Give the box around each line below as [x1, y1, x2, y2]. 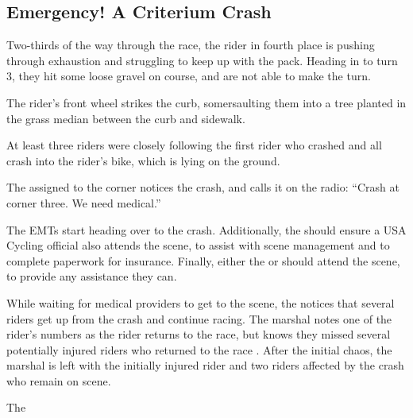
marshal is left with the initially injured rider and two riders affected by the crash [6, 357, 404, 373]
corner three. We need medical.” [6, 194, 161, 211]
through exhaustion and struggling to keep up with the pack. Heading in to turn [6, 52, 398, 68]
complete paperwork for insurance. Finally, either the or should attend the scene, [6, 252, 400, 269]
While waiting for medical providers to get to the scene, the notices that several [6, 294, 395, 311]
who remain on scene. [6, 372, 111, 389]
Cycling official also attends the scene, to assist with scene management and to [6, 237, 390, 254]
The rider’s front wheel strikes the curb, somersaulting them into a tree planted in [6, 94, 407, 110]
